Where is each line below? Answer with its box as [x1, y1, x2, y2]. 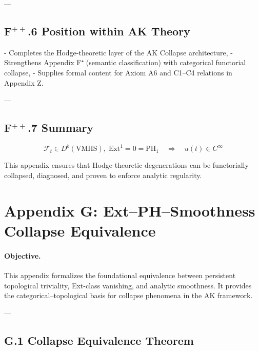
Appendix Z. [4, 77, 44, 88]
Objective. [4, 250, 41, 261]
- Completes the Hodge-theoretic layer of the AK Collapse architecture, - [4, 47, 233, 57]
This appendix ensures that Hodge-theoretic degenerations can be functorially [4, 160, 249, 170]
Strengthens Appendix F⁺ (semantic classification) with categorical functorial [4, 57, 246, 68]
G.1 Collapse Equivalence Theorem [4, 332, 194, 348]
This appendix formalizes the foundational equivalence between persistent [4, 270, 236, 281]
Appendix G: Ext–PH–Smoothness [4, 200, 255, 221]
